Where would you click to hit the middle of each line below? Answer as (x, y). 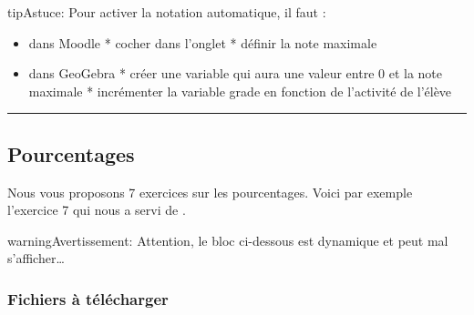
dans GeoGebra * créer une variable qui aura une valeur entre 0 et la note (235, 73)
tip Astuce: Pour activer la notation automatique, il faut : (167, 12)
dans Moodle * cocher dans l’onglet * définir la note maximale (203, 42)
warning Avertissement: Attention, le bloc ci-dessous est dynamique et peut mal (228, 240)
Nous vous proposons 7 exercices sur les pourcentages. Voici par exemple (210, 192)
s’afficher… (36, 258)
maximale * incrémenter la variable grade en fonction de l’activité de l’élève (240, 91)
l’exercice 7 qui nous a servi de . (97, 210)
